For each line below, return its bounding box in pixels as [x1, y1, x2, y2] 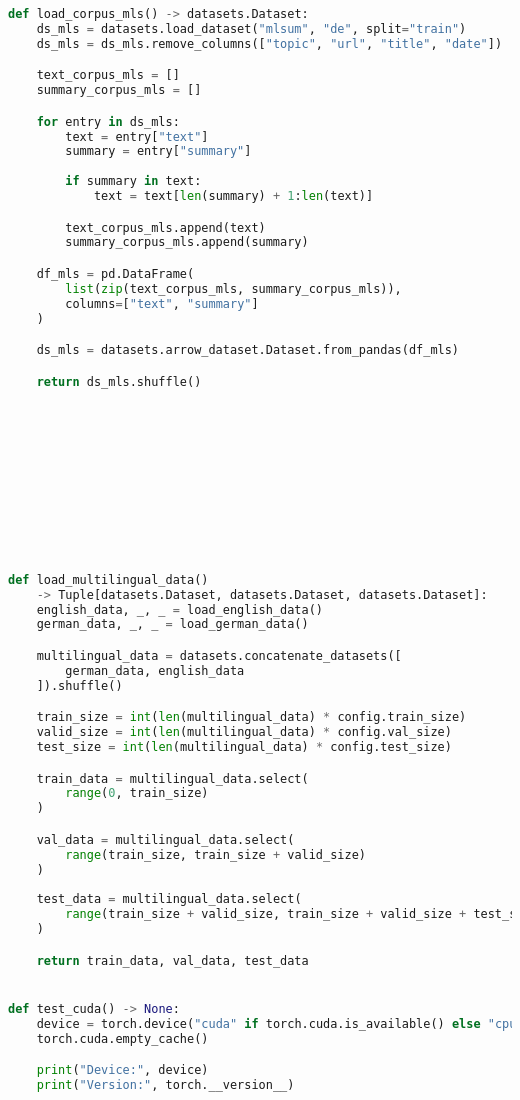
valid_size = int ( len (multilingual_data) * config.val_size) [36, 725, 452, 740]
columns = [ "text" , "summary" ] [65, 296, 259, 311]
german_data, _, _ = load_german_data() [36, 617, 309, 632]
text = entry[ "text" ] [65, 129, 209, 144]
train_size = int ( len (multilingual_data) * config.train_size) [36, 710, 467, 725]
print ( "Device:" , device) [36, 1063, 209, 1078]
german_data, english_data [65, 663, 245, 678]
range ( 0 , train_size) [65, 786, 209, 801]
